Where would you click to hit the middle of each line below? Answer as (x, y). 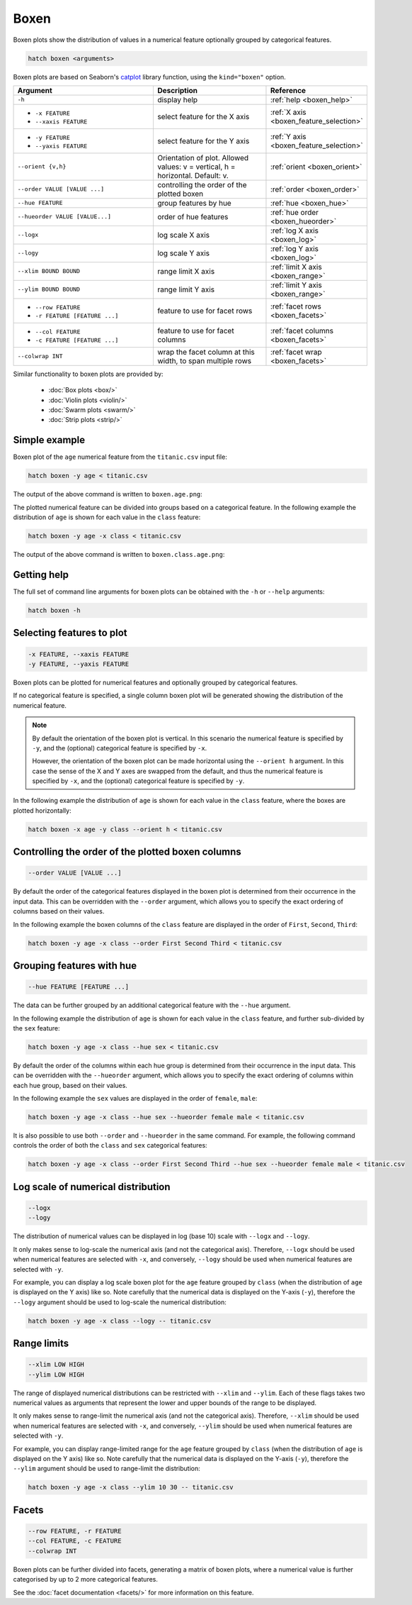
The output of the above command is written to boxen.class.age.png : (119, 555)
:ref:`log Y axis (294, 248)
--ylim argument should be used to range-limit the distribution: (107, 1469)
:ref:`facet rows (296, 306)
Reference (288, 90)
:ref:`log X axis (294, 231)
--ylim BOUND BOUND (49, 290)
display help (177, 99)
